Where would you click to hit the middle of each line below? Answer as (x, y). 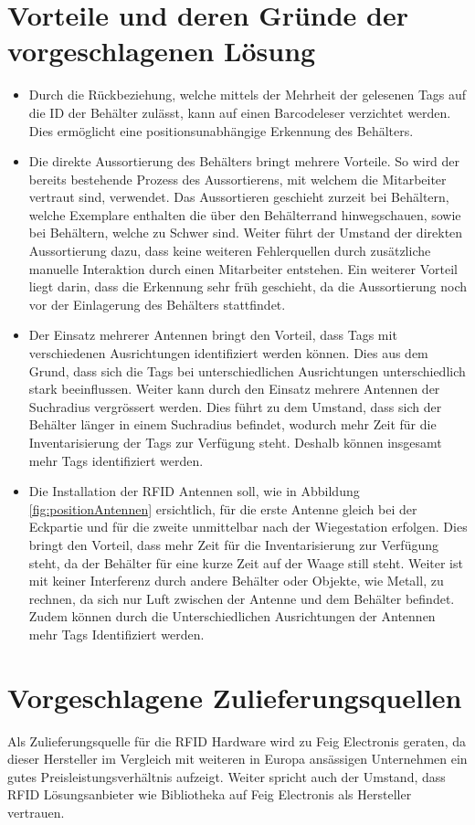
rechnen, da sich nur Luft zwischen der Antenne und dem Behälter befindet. (242, 598)
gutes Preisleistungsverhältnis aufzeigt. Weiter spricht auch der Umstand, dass (227, 776)
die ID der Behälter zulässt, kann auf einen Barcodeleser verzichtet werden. (240, 112)
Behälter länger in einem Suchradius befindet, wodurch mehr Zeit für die (232, 424)
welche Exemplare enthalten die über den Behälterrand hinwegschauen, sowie (245, 214)
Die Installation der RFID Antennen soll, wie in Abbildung (194, 491)
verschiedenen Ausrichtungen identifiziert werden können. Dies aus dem (228, 353)
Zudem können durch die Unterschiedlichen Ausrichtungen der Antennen (232, 616)
